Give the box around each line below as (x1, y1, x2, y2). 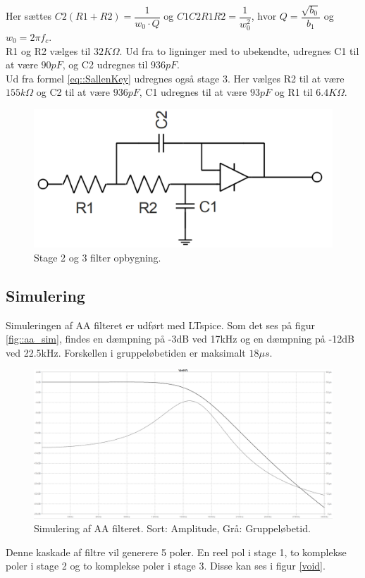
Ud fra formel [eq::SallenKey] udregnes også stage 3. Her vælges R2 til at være (6, 70, 345, 85)
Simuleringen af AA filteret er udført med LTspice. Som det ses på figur (6, 317, 315, 332)
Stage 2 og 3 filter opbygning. (34, 250, 161, 264)
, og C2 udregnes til (62, 57, 148, 72)
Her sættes (6, 8, 52, 23)
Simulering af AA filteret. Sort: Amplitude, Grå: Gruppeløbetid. (34, 521, 311, 536)
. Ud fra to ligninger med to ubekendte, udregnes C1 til (119, 43, 359, 58)
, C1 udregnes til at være (139, 85, 247, 99)
